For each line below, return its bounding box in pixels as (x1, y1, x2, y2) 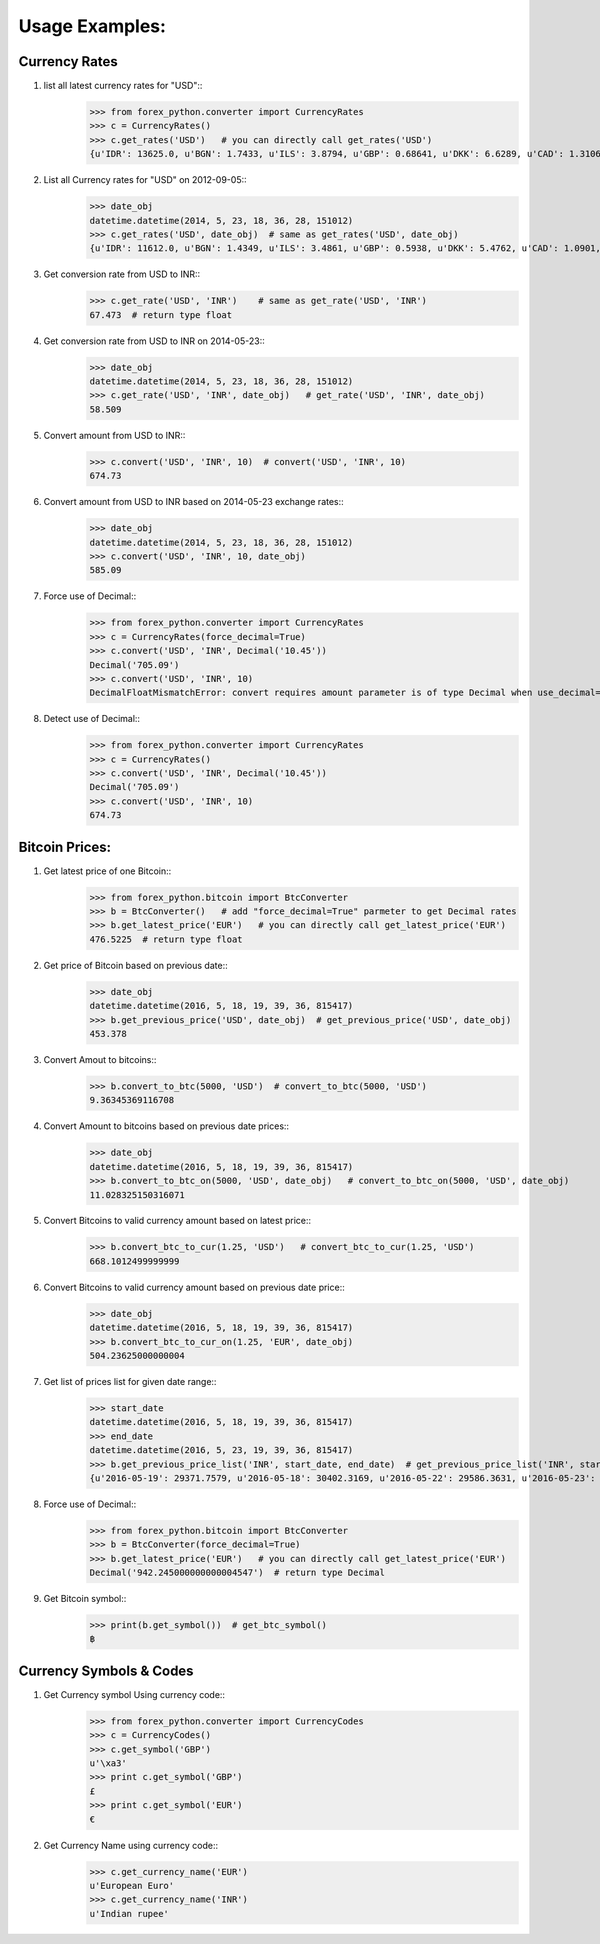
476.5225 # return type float (89, 933, 244, 945)
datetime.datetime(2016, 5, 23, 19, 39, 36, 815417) (89, 1445, 354, 1456)
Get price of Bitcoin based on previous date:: (43, 959, 229, 971)
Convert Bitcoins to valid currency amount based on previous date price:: (43, 1281, 345, 1293)
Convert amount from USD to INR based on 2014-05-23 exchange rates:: (43, 496, 344, 508)
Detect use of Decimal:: (43, 713, 140, 725)
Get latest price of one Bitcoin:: (43, 865, 172, 877)
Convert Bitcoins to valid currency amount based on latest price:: (43, 1215, 312, 1227)
